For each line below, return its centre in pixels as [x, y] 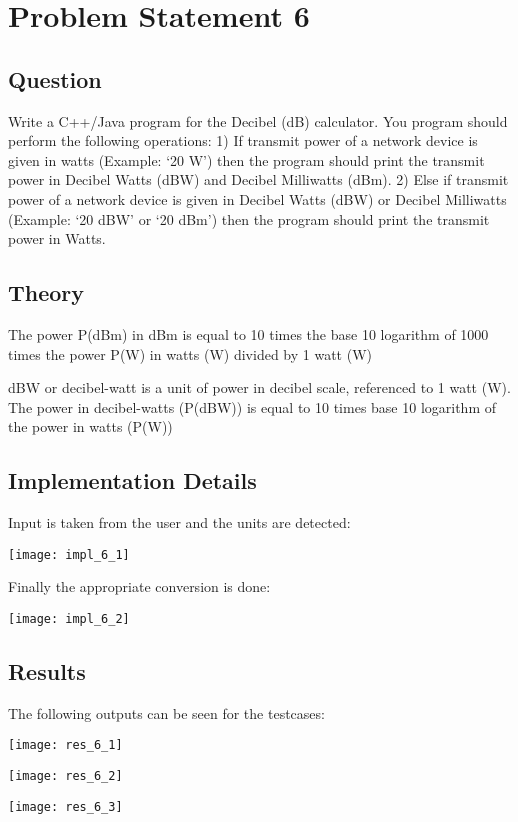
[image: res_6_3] [65, 806]
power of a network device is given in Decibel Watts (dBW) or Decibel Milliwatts [257, 198]
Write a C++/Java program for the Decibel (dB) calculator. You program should [258, 120]
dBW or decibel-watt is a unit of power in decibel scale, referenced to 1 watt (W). [259, 387]
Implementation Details [132, 480]
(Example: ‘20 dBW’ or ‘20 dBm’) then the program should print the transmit [249, 218]
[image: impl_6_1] [69, 554]
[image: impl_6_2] [69, 618]
